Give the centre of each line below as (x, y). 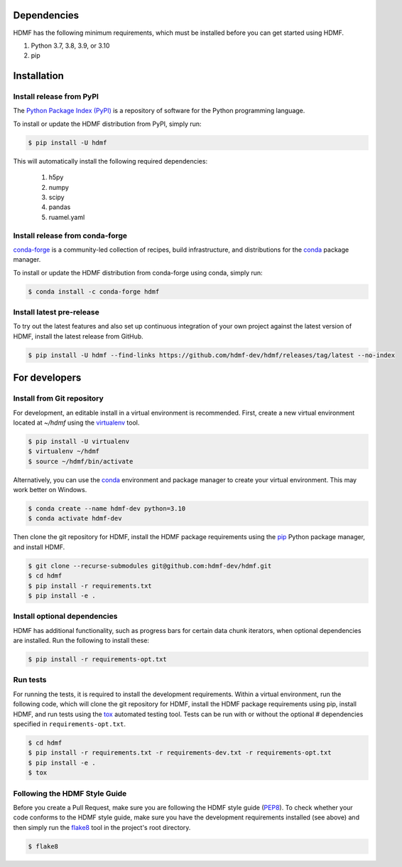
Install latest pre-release (56, 312)
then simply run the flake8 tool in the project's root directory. (102, 827)
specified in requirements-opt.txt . (69, 724)
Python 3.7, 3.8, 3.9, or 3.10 (70, 46)
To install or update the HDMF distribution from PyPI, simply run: (107, 124)
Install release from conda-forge (70, 235)
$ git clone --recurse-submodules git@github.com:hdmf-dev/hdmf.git (150, 566)
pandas (60, 207)
